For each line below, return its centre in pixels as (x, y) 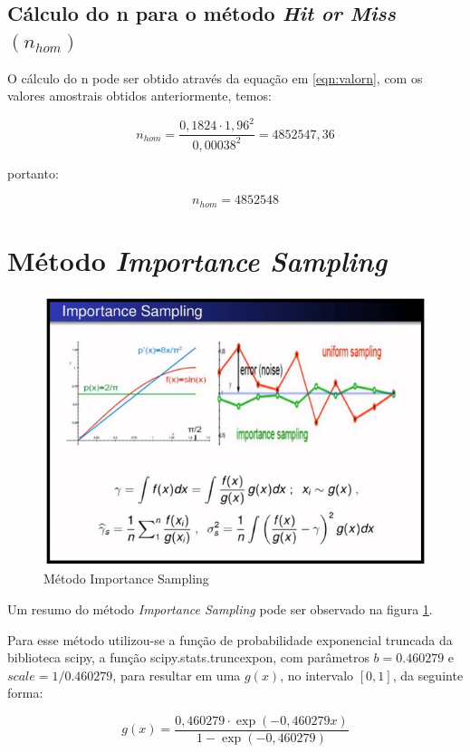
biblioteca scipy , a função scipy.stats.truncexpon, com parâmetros (188, 657)
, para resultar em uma (177, 675)
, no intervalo (317, 675)
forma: (25, 693)
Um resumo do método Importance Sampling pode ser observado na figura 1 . (220, 609)
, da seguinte (428, 675)
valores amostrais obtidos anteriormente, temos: (139, 96)
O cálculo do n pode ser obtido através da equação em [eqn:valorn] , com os (215, 77)
